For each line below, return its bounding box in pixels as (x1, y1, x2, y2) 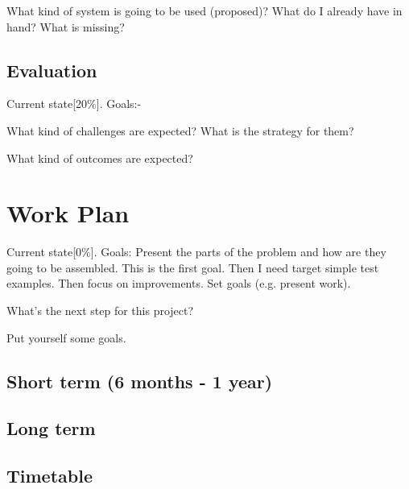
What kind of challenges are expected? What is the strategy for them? (6, 122, 354, 139)
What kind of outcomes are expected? (6, 149, 193, 166)
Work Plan (6, 197, 130, 230)
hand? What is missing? (6, 18, 125, 35)
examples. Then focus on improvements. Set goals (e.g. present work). (6, 275, 351, 292)
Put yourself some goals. (6, 329, 126, 346)
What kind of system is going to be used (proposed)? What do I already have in (6, 2, 403, 19)
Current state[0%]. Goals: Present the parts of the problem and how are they (6, 243, 386, 260)
